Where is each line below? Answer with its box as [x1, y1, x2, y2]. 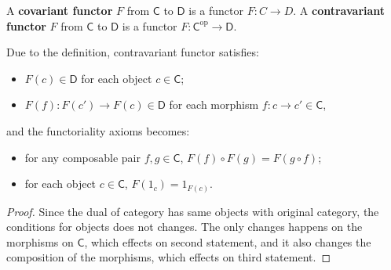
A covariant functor [6, 2, 113, 18]
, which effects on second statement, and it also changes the [84, 233, 371, 250]
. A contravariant [293, 2, 386, 18]
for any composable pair [24, 149, 141, 165]
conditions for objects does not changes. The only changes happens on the [6, 218, 363, 235]
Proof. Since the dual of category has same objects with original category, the [6, 203, 379, 219]
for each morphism [169, 96, 259, 113]
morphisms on [6, 233, 74, 250]
